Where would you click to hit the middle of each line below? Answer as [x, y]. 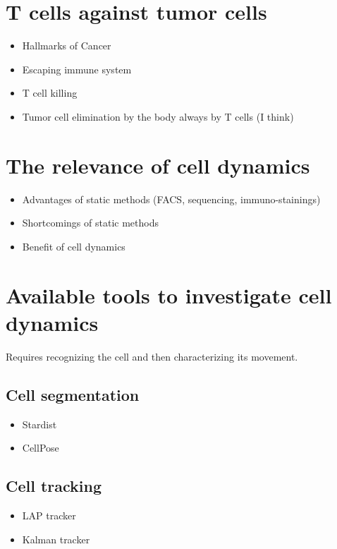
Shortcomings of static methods [90, 223]
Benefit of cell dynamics [74, 246]
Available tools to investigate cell [169, 295]
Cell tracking [54, 486]
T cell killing [50, 93]
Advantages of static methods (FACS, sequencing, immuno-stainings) [171, 199]
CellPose [41, 448]
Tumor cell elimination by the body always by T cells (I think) [158, 116]
